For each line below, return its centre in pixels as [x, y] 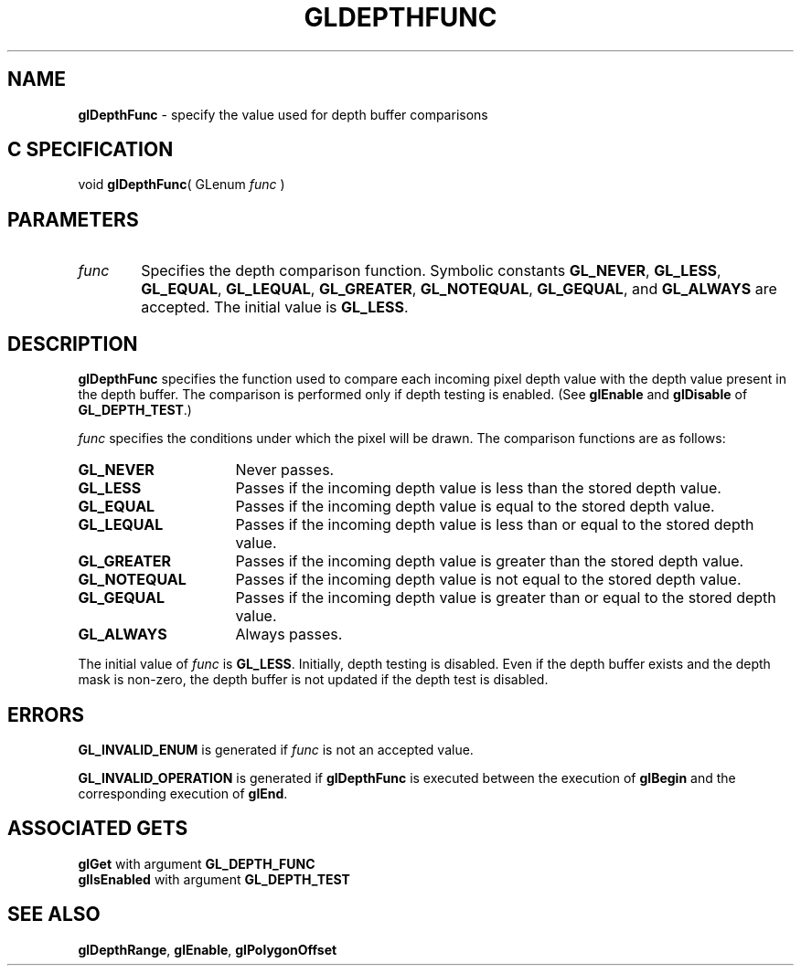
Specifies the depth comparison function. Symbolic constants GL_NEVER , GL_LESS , [431, 271]
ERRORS [46, 714]
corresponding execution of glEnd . [183, 793]
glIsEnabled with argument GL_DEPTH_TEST [214, 879]
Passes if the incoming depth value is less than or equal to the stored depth [495, 525]
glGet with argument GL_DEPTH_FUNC [197, 863]
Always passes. [289, 635]
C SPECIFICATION [91, 150]
